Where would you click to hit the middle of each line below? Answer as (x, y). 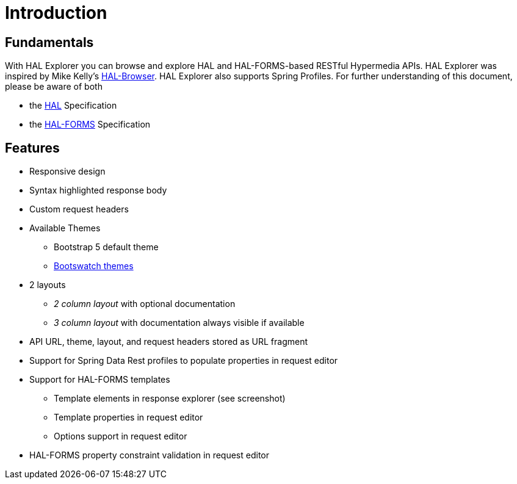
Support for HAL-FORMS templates (100, 380)
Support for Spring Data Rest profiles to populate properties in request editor (184, 361)
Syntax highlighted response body (98, 190)
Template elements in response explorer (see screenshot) (170, 399)
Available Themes (65, 228)
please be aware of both (54, 87)
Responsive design (67, 172)
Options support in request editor (121, 436)
